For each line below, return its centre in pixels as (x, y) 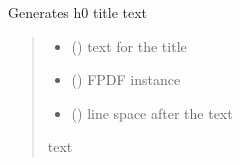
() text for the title (129, 45)
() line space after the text (152, 112)
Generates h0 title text (78, 12)
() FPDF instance (126, 79)
